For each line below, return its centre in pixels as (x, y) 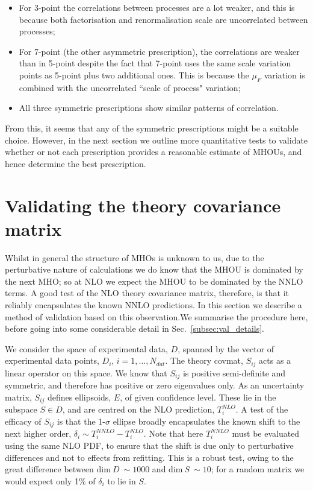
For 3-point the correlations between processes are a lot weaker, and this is (157, 7)
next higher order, (38, 433)
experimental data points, (52, 360)
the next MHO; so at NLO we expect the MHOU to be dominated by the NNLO (154, 281)
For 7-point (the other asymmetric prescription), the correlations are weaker (159, 51)
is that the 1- (81, 421)
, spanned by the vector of (226, 348)
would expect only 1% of (50, 480)
